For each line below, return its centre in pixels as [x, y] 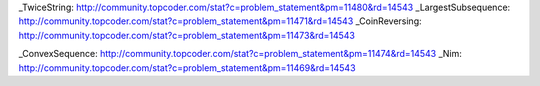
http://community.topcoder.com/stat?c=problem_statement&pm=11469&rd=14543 [187, 67]
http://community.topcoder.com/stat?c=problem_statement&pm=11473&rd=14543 [186, 35]
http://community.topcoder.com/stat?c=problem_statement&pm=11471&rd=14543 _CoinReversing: [220, 21]
